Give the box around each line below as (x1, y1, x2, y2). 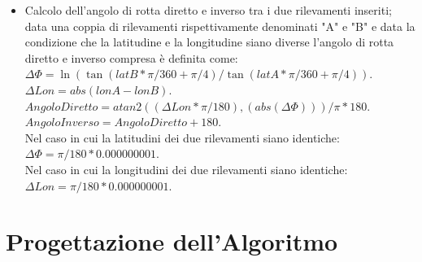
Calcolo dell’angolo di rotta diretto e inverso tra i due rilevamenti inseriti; (24, 2, 392, 18)
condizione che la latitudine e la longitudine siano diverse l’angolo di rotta (24, 33, 394, 50)
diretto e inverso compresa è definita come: (24, 49, 238, 66)
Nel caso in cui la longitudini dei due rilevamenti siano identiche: (24, 160, 348, 177)
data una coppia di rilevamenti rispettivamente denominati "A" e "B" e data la (24, 17, 415, 34)
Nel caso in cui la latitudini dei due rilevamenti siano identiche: (24, 129, 340, 146)
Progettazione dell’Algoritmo (6, 225, 338, 258)
